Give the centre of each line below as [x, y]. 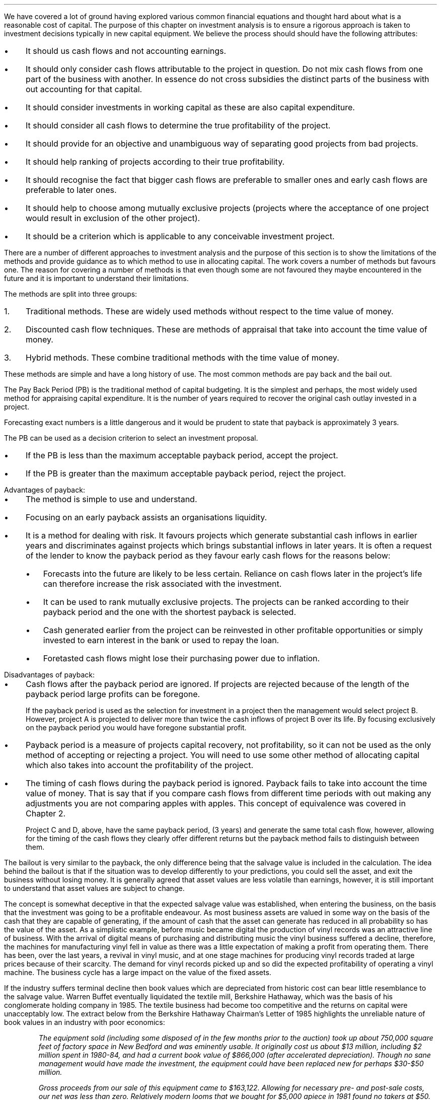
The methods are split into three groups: [71, 294]
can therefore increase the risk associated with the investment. [162, 584]
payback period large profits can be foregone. [113, 694]
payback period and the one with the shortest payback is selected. [170, 612]
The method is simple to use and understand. [111, 499]
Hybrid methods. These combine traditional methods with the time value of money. [182, 358]
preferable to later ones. [71, 190]
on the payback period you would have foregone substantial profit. [136, 728]
